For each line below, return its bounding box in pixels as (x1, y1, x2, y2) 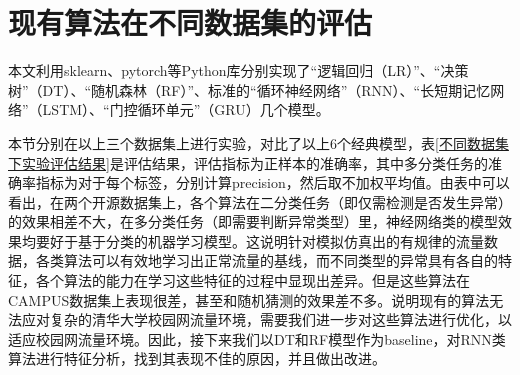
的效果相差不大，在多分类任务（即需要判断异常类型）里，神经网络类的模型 (8, 211, 498, 232)
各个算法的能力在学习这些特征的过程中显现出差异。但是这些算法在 (35, 270, 470, 291)
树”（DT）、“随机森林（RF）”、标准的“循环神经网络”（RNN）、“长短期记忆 (8, 79, 491, 100)
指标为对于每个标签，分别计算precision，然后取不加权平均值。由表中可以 (35, 172, 510, 193)
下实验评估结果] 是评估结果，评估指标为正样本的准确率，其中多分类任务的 (8, 152, 488, 173)
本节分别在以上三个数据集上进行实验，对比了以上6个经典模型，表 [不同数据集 (8, 132, 509, 153)
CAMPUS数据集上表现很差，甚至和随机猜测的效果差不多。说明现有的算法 (8, 289, 490, 310)
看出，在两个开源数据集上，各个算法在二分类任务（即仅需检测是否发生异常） (8, 191, 512, 212)
